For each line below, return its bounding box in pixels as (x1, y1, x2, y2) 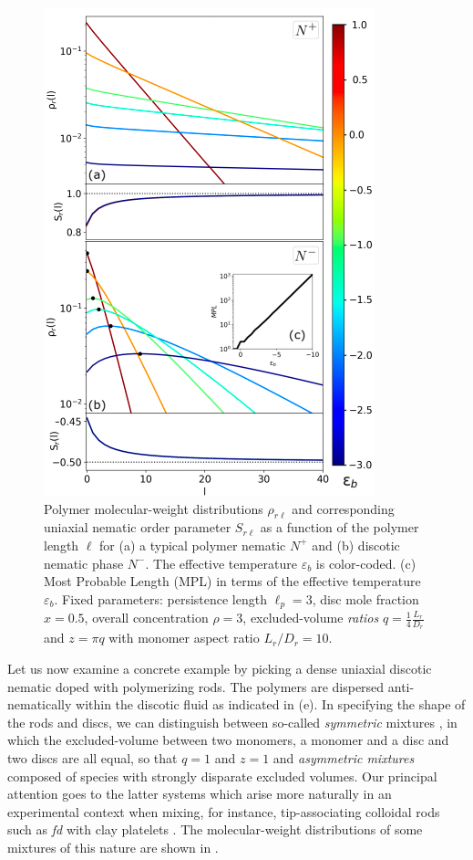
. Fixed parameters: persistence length (54, 589, 267, 608)
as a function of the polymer (260, 518, 419, 537)
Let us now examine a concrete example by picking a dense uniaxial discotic (7, 659, 432, 678)
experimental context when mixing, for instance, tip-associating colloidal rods (7, 802, 440, 821)
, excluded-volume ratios (242, 608, 379, 627)
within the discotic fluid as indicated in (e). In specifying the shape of (76, 695, 466, 714)
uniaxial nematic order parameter (44, 518, 231, 537)
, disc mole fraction (312, 589, 419, 608)
